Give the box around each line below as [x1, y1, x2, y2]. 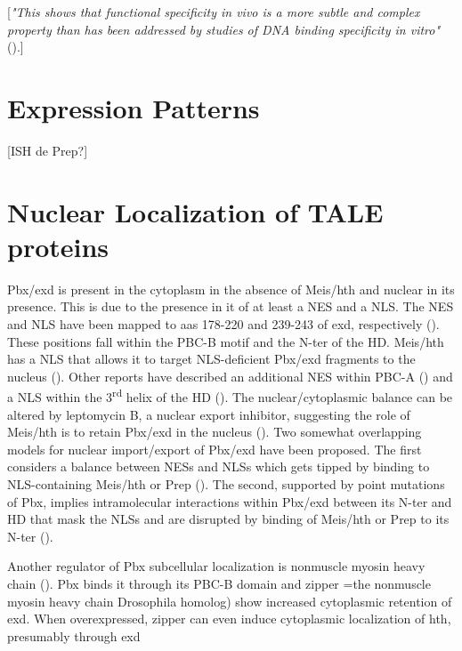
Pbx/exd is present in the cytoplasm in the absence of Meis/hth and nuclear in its [7, 279, 455, 298]
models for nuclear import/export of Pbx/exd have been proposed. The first [7, 439, 422, 458]
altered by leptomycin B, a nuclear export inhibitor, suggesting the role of [7, 405, 410, 423]
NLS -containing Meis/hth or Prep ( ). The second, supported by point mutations [7, 475, 445, 493]
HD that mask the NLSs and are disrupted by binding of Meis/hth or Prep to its [7, 510, 450, 528]
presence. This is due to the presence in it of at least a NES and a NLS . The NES [7, 297, 454, 316]
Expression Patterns [7, 89, 260, 125]
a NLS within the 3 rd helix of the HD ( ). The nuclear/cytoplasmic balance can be [7, 385, 453, 406]
